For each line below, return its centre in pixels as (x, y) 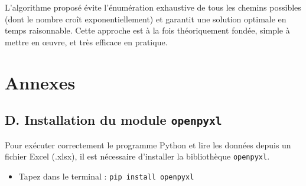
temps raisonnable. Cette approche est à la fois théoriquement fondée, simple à (147, 30)
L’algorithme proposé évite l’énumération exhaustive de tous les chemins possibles (153, 7)
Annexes (40, 82)
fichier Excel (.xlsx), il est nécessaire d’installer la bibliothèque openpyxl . (137, 156)
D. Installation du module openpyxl (113, 120)
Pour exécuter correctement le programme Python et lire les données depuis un (148, 145)
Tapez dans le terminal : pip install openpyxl (106, 176)
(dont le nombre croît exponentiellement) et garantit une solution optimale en (146, 19)
